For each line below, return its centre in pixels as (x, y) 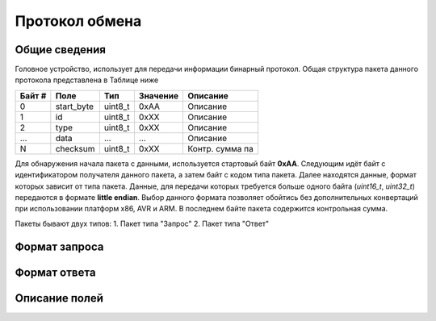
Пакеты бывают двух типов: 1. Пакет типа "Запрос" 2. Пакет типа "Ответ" (142, 223)
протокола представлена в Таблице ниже (87, 80)
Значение (159, 95)
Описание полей (59, 298)
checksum (75, 148)
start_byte (75, 106)
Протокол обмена (78, 21)
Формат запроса (59, 246)
